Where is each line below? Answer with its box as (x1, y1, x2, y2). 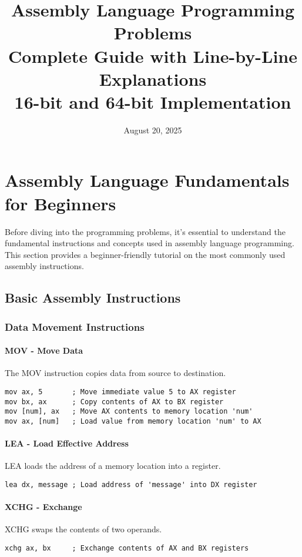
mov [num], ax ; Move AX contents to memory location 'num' (5, 407, 253, 416)
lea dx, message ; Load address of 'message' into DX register (5, 481, 257, 489)
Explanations (99, 66, 207, 90)
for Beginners (5, 191, 116, 215)
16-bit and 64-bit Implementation (14, 89, 291, 113)
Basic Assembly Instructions (5, 288, 181, 307)
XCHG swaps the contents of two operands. (5, 523, 162, 535)
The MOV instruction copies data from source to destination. (5, 367, 226, 379)
